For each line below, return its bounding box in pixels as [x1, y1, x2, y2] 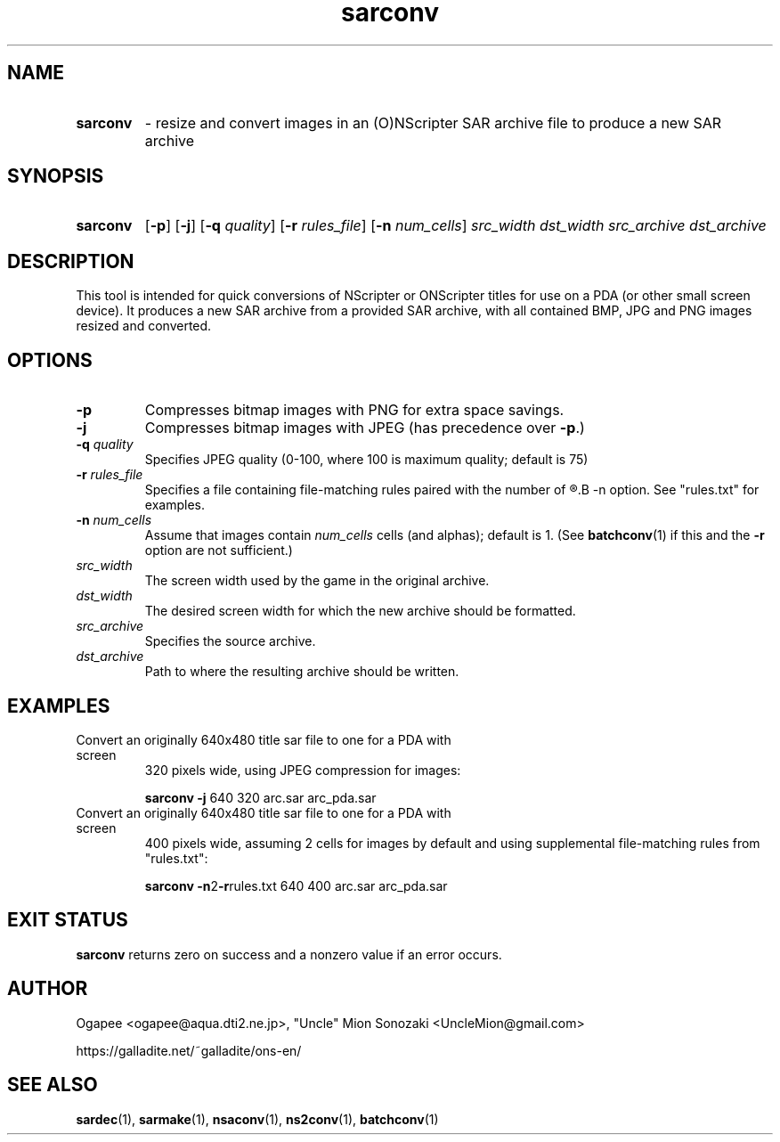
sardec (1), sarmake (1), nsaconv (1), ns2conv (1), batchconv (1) [76, 1111, 439, 1127]
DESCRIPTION [7, 249, 134, 273]
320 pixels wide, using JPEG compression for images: [144, 762, 461, 778]
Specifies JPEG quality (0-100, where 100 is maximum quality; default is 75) [144, 452, 589, 468]
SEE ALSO [7, 1073, 98, 1097]
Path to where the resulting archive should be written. [144, 664, 459, 680]
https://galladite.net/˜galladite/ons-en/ [76, 1042, 302, 1058]
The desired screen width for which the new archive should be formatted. [144, 603, 576, 619]
